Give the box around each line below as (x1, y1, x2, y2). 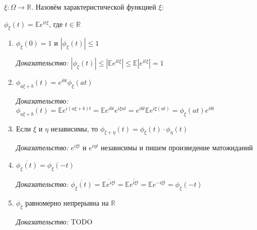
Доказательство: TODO (16, 216, 93, 226)
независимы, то (51, 123, 98, 134)
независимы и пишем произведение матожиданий (101, 142, 253, 153)
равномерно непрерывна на (25, 197, 109, 208)
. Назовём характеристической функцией (31, 2, 156, 12)
